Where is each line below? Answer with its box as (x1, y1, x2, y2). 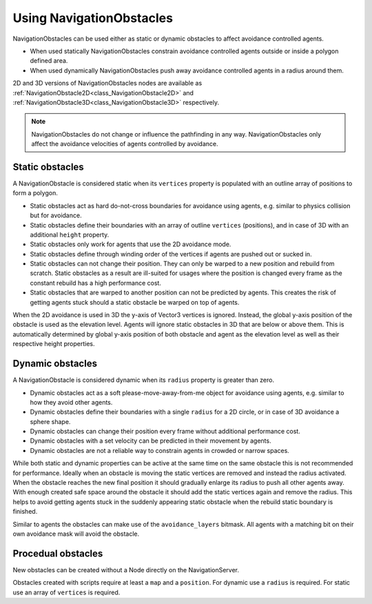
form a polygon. (12, 189, 58, 197)
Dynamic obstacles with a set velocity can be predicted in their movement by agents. (30, 436, 271, 445)
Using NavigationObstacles (12, 10, 174, 26)
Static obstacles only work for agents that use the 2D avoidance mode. (30, 240, 231, 248)
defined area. (30, 57, 68, 65)
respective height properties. (12, 340, 95, 348)
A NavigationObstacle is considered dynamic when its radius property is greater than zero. (12, 376, 275, 384)
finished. (12, 507, 38, 516)
